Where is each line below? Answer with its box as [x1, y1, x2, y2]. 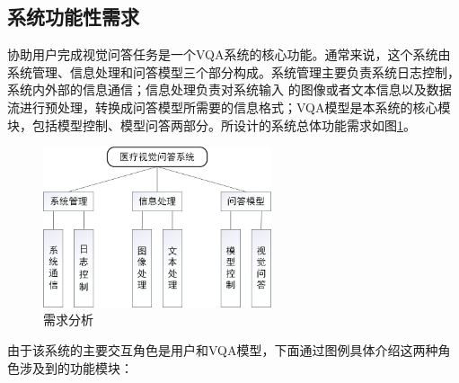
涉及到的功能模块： [19, 358, 133, 377]
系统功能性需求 [7, 3, 139, 31]
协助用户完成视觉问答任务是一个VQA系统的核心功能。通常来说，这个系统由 [7, 45, 451, 64]
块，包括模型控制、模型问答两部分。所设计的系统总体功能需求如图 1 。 [7, 115, 416, 134]
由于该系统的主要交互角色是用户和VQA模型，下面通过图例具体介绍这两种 [7, 341, 438, 360]
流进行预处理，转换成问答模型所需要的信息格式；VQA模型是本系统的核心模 [7, 97, 451, 116]
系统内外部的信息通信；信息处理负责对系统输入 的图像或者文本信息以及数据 [7, 80, 452, 99]
